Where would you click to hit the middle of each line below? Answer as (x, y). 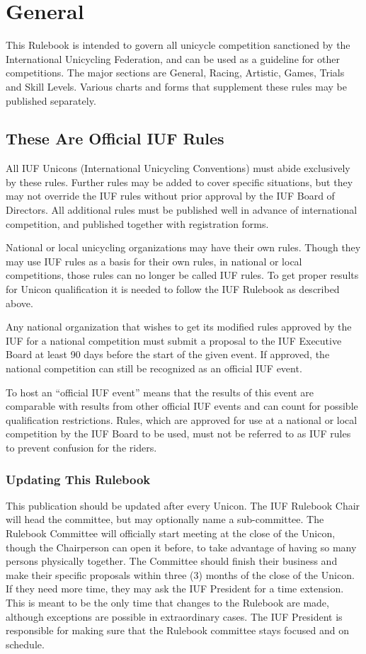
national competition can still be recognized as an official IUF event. (154, 368)
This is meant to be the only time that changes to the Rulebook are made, (167, 602)
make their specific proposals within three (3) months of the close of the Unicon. (180, 574)
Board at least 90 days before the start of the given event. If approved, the (168, 354)
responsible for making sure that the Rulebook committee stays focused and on (177, 630)
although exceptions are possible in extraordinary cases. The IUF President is (174, 616)
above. (19, 303)
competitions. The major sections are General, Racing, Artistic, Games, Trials (175, 73)
